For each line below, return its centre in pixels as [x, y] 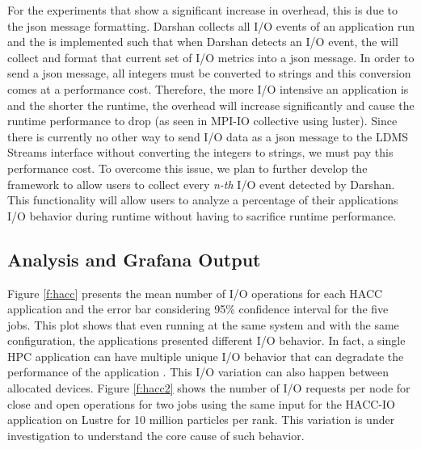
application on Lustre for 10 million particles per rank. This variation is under [201, 420]
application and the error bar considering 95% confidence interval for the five [198, 309]
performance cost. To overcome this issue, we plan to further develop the [187, 168]
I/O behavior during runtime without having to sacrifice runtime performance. [202, 215]
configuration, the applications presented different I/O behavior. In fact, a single [206, 340]
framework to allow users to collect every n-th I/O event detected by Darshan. [201, 184]
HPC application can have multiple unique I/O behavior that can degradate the [206, 356]
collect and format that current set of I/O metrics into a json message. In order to [211, 57]
